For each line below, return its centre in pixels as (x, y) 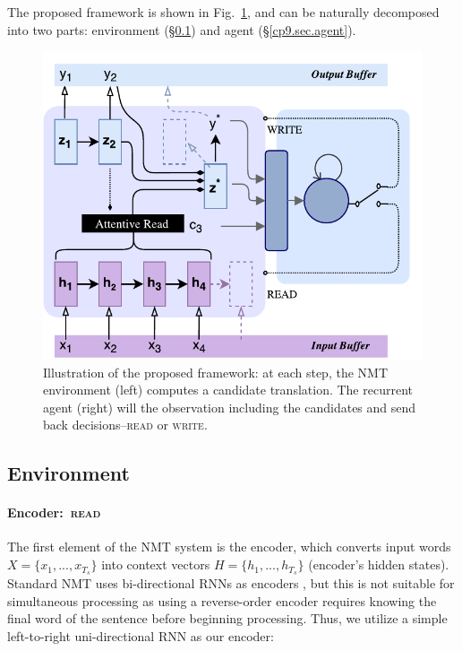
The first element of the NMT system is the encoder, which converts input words (229, 547)
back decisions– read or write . (125, 425)
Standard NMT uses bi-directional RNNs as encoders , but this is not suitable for (231, 582)
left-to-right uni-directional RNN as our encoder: (141, 635)
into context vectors (156, 564)
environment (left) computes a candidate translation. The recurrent (228, 390)
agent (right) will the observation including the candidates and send (230, 407)
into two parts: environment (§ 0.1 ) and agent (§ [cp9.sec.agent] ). (182, 29)
